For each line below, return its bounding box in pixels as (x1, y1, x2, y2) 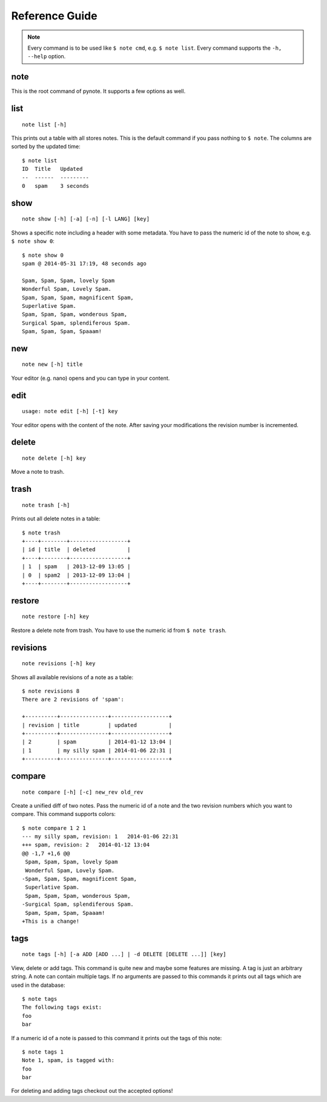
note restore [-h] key (22, 613, 90, 620)
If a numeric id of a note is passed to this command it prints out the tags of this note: (11, 1034, 222, 1041)
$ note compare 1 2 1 (22, 825, 86, 831)
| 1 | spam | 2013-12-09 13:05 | (22, 563, 131, 570)
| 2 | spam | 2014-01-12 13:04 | (22, 739, 173, 745)
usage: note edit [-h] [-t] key (22, 408, 118, 415)
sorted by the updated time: (11, 143, 81, 150)
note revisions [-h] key (22, 660, 96, 667)
